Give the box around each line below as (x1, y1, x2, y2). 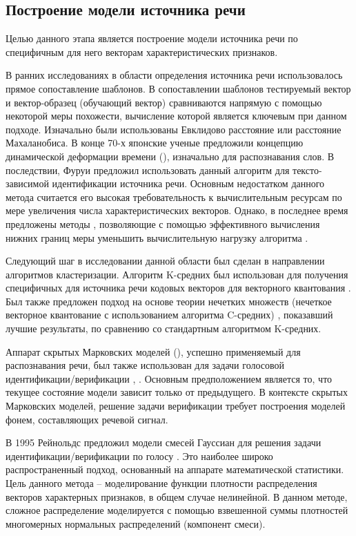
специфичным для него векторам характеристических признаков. (6, 44, 278, 59)
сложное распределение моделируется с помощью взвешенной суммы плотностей (6, 503, 348, 517)
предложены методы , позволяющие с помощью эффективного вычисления (6, 216, 320, 231)
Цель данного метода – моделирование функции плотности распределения (6, 476, 317, 490)
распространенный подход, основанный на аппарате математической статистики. (6, 462, 344, 477)
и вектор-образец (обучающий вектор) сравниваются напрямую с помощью (6, 95, 322, 109)
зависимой (6, 176, 49, 191)
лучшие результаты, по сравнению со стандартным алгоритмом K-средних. (6, 321, 322, 336)
